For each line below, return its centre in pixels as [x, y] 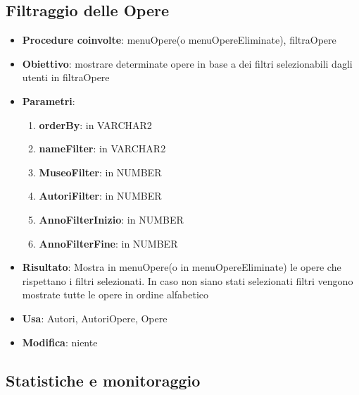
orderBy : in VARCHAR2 [95, 124]
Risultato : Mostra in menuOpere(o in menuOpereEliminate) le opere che [182, 267]
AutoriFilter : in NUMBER [100, 196]
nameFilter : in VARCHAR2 [102, 148]
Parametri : [49, 101]
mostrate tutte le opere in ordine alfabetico [115, 294]
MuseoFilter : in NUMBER [100, 172]
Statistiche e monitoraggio [103, 380]
